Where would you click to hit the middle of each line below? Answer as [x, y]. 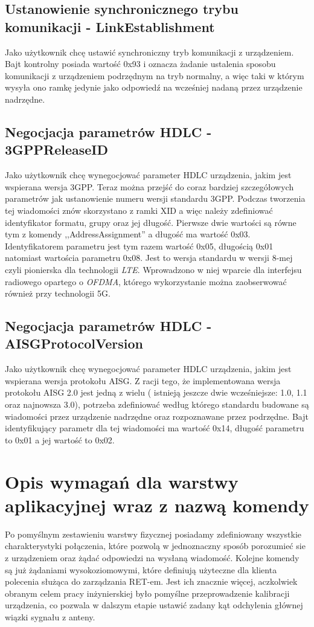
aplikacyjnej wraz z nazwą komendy [157, 505]
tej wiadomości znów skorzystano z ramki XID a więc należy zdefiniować [139, 210]
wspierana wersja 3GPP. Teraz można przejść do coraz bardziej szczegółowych [149, 186]
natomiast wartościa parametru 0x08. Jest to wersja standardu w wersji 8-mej [149, 258]
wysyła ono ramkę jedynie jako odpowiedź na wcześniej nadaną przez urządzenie [154, 87]
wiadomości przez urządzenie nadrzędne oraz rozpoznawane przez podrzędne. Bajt [157, 416]
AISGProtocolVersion [74, 343]
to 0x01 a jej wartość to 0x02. [60, 439]
